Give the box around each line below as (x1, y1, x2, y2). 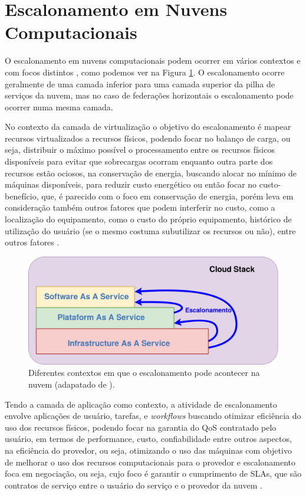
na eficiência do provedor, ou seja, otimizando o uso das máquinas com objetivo (5, 444, 292, 456)
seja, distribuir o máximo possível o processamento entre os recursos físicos (5, 143, 275, 156)
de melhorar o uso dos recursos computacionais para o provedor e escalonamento (5, 455, 296, 468)
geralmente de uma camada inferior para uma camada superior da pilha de (5, 77, 275, 90)
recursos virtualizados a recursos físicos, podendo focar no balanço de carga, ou (5, 132, 291, 144)
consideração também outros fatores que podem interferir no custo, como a (5, 201, 275, 214)
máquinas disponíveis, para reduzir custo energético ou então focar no (5, 178, 257, 191)
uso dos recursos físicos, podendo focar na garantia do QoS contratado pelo (5, 421, 277, 433)
